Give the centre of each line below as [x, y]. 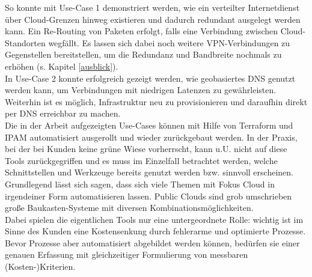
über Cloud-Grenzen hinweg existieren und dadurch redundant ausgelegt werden [153, 19]
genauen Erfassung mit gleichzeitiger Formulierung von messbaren [127, 254]
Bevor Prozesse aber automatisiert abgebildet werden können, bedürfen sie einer [152, 242]
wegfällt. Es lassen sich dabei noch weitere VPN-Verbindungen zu [169, 42]
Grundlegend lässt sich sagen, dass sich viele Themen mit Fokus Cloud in [140, 184]
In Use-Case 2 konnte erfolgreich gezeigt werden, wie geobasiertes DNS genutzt [150, 78]
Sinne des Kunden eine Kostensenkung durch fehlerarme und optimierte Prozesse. [155, 231]
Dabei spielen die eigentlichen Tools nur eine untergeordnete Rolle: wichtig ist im [154, 219]
